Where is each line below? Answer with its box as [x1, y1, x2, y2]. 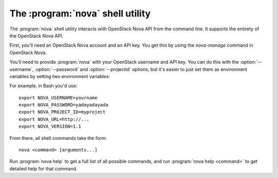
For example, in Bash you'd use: [9, 83, 77, 89]
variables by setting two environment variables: [9, 73, 110, 79]
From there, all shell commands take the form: [9, 135, 107, 141]
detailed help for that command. [9, 165, 78, 172]
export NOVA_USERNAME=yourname [19, 95, 98, 100]
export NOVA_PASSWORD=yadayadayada [19, 102, 109, 108]
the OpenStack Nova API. [9, 32, 64, 39]
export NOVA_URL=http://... [19, 116, 90, 122]
